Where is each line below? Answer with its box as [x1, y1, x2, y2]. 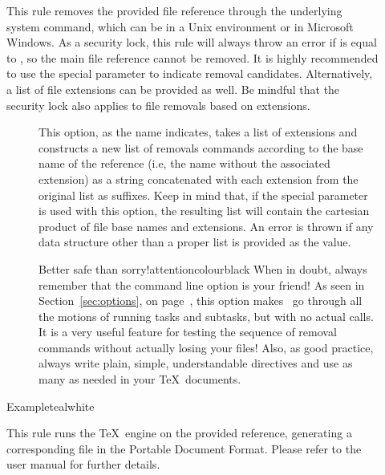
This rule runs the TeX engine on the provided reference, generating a [6, 424, 352, 441]
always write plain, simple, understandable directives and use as [38, 355, 353, 371]
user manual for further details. [6, 456, 160, 473]
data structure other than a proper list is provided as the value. [38, 233, 351, 250]
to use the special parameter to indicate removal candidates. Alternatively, [6, 65, 373, 82]
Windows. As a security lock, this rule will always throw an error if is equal [6, 34, 377, 51]
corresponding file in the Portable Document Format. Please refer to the [6, 440, 362, 457]
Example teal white [6, 397, 95, 414]
